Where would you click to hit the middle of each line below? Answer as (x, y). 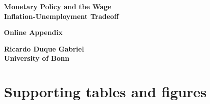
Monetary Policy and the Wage (58, 6)
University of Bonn (37, 58)
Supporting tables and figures (105, 92)
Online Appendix (33, 32)
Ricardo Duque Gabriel (44, 48)
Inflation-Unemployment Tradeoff (61, 16)
